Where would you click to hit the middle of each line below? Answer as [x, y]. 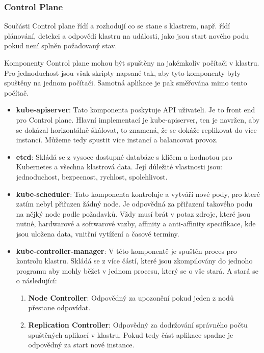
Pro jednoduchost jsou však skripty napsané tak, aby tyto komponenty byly [122, 72]
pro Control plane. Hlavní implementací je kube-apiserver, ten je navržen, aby [138, 119]
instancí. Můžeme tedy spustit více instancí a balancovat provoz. [117, 140]
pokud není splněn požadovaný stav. [61, 46]
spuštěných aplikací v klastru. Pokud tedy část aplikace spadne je [131, 334]
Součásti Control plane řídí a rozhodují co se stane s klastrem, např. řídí [117, 26]
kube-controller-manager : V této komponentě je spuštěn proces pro [126, 251]
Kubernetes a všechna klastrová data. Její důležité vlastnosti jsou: [119, 167]
